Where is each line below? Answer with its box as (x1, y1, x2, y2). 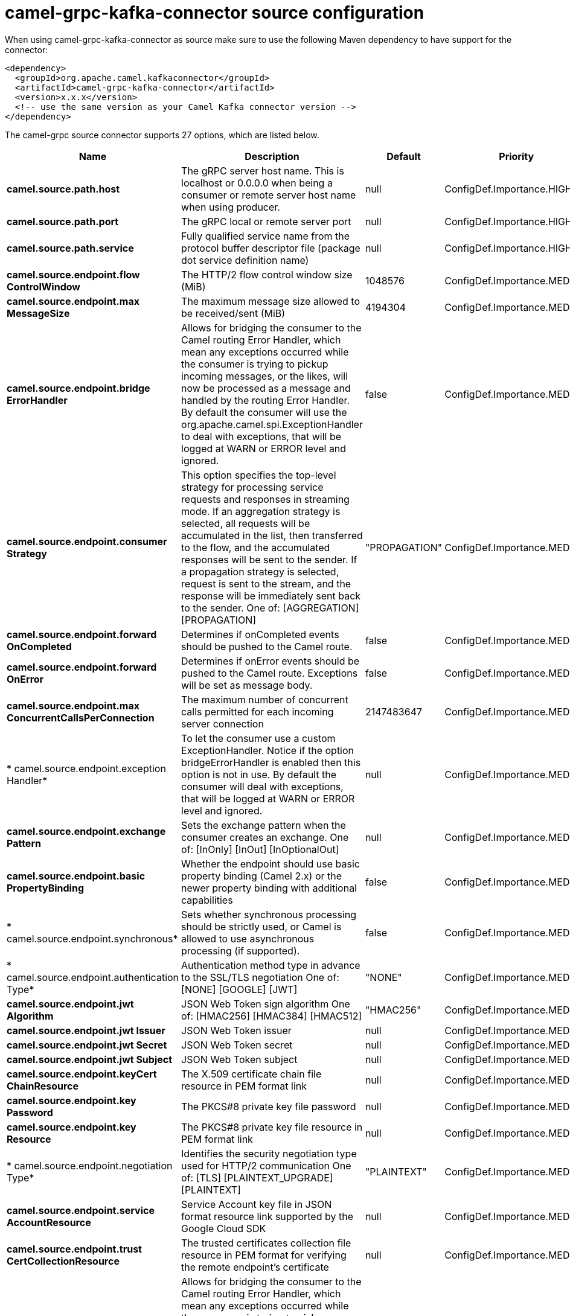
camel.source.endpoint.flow (7, 268, 140, 281)
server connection (181, 717, 264, 730)
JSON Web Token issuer (181, 1024, 292, 1037)
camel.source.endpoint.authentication (7, 971, 179, 983)
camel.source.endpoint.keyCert (7, 1067, 157, 1080)
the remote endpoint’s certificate (181, 1260, 329, 1273)
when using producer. (181, 200, 280, 213)
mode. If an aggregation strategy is (181, 505, 341, 517)
